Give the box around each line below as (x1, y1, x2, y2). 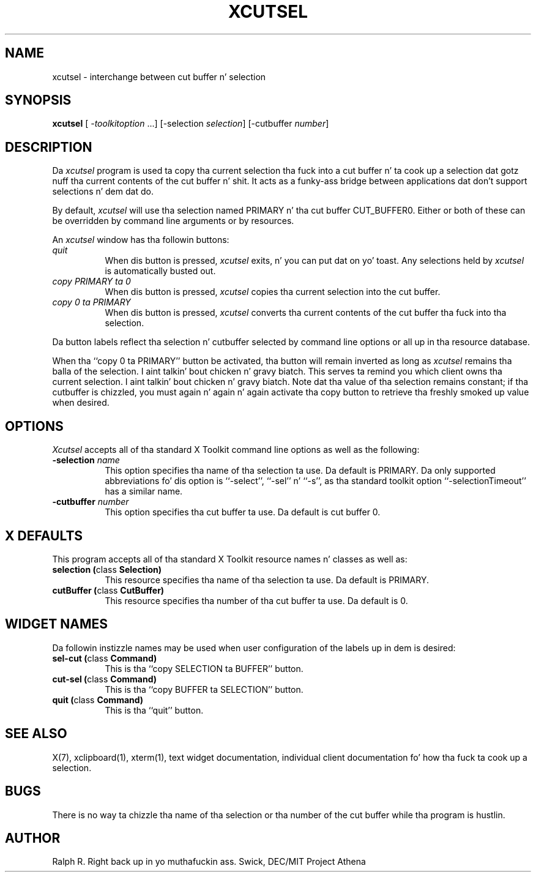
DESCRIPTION (5, 139, 92, 155)
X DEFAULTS (5, 528, 83, 543)
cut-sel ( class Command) (52, 673, 157, 684)
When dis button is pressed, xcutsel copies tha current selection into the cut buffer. (105, 286, 441, 297)
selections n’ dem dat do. (52, 186, 154, 197)
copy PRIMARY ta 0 (52, 276, 131, 287)
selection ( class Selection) (52, 564, 162, 575)
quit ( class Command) (52, 694, 144, 705)
